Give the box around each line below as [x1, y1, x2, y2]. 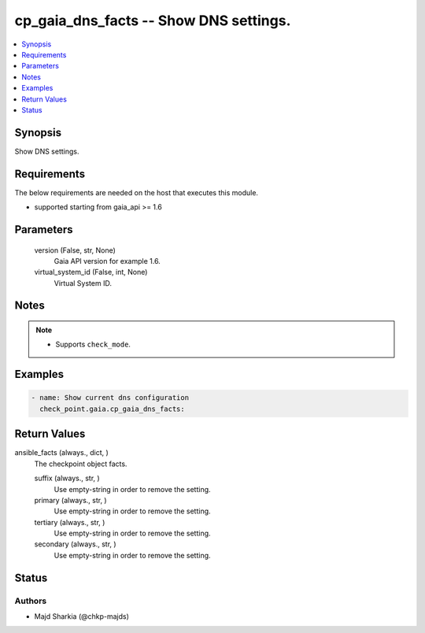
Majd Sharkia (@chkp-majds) [34, 612, 130, 621]
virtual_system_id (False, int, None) [34, 268, 148, 277]
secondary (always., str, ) [34, 539, 117, 549]
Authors [14, 595, 47, 606]
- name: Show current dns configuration [31, 394, 189, 402]
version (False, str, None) [34, 245, 116, 255]
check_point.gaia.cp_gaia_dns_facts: [39, 404, 185, 413]
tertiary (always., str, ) [34, 517, 105, 527]
